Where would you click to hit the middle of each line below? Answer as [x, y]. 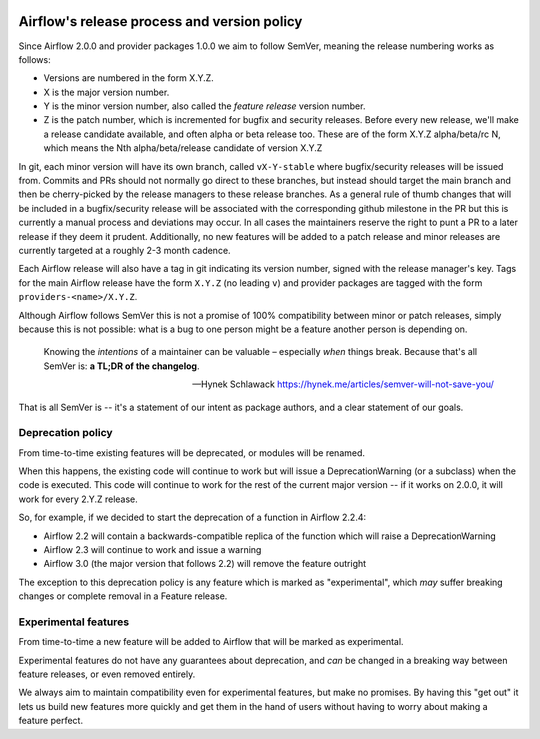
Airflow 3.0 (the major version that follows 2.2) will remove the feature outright [205, 564]
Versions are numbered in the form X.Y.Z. [128, 78]
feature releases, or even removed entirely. [107, 674]
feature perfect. [51, 721]
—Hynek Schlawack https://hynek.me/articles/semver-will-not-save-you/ [342, 384]
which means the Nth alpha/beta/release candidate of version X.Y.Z [183, 148]
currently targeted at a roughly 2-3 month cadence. [124, 250]
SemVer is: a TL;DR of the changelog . [121, 366]
